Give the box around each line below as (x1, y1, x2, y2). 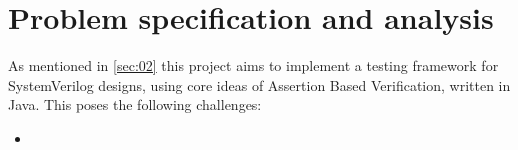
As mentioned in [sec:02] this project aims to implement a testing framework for (8, 55, 499, 76)
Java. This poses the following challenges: (8, 94, 262, 115)
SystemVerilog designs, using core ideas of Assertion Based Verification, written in (8, 74, 511, 95)
